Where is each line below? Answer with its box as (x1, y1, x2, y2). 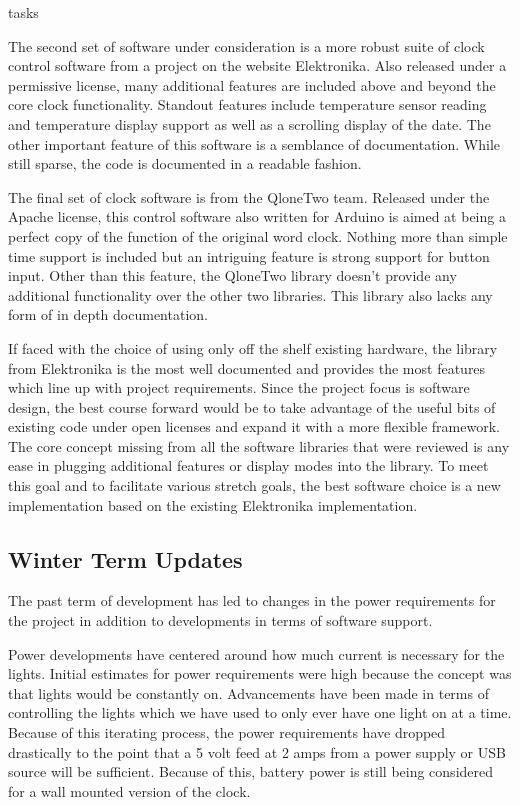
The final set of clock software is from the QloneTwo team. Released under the (8, 186, 490, 207)
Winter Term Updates (8, 543, 243, 574)
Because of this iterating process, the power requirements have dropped (8, 722, 446, 743)
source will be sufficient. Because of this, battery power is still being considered (8, 761, 494, 782)
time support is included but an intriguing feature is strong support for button (8, 245, 490, 266)
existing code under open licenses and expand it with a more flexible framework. (8, 416, 500, 437)
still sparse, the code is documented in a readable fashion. (8, 153, 362, 174)
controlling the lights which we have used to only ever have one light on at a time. (8, 702, 512, 723)
